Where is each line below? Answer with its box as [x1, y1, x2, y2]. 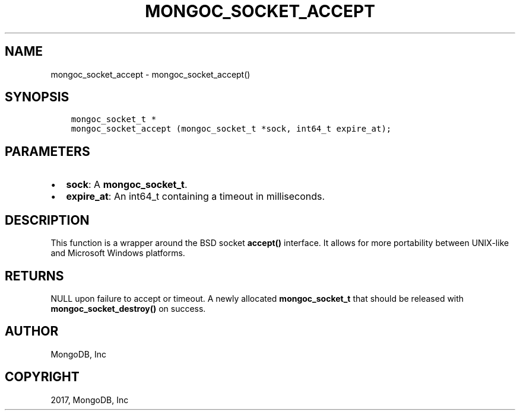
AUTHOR [5, 324, 59, 339]
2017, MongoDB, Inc [50, 394, 129, 405]
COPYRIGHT [5, 369, 80, 385]
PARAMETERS [5, 143, 90, 159]
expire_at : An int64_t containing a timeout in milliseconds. [66, 190, 325, 203]
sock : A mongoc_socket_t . [66, 178, 188, 191]
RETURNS [5, 268, 64, 283]
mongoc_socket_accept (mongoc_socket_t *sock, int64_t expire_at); [71, 124, 392, 134]
